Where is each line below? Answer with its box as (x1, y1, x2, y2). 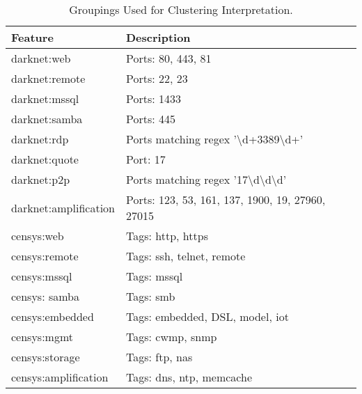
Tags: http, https (125, 228, 208, 244)
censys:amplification (11, 369, 109, 385)
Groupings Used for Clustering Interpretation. (69, 1, 293, 17)
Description (125, 29, 191, 45)
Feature (11, 29, 54, 45)
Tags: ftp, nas (125, 349, 193, 365)
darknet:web (11, 50, 71, 66)
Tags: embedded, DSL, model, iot (125, 308, 289, 324)
